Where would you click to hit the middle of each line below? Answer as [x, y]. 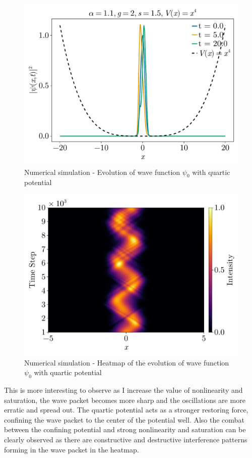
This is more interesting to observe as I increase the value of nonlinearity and [123, 390]
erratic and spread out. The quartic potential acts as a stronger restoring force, [126, 410]
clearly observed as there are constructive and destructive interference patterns [126, 439]
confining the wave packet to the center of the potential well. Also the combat [124, 419]
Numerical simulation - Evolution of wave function [102, 172]
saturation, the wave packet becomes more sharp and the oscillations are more [125, 400]
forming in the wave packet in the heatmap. [72, 449]
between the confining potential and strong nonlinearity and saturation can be [125, 429]
